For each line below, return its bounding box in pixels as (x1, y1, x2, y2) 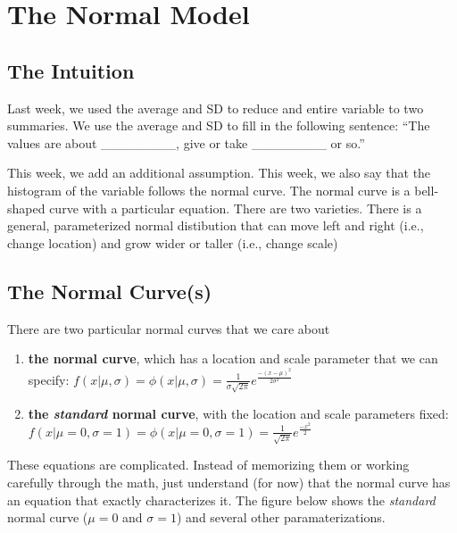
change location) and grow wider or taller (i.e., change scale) (7, 233, 338, 252)
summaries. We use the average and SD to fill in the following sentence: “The (7, 116, 430, 135)
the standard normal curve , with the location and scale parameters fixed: (28, 404, 449, 422)
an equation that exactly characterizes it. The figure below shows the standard (7, 490, 436, 509)
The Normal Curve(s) (7, 277, 212, 304)
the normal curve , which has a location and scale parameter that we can (28, 349, 438, 368)
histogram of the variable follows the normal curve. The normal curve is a (7, 180, 411, 199)
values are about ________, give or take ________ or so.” (7, 133, 365, 152)
